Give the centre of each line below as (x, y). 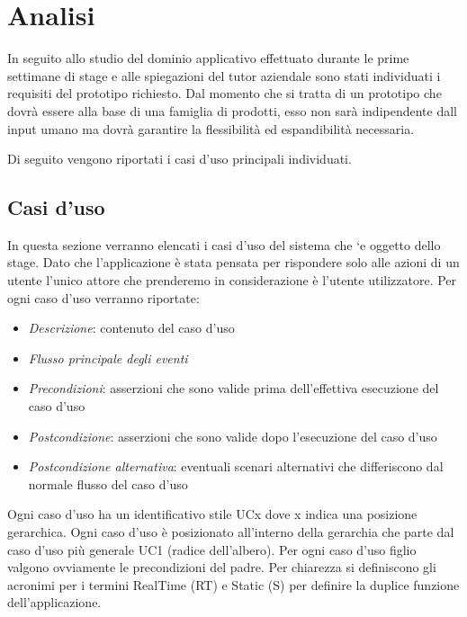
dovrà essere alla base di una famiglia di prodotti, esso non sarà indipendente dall (232, 110)
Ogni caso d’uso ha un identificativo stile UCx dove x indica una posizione (212, 514)
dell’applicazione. (54, 602)
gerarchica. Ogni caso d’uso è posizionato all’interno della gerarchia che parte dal (231, 532)
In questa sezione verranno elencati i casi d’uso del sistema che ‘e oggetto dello (224, 244)
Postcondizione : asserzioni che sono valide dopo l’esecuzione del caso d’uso (233, 436)
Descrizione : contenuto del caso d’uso (131, 328)
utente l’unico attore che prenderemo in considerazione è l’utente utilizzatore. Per (232, 280)
